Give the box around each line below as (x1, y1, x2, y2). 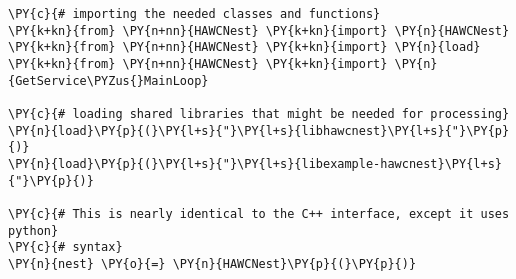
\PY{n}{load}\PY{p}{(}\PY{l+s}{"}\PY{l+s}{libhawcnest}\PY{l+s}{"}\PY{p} (8, 123, 510, 138)
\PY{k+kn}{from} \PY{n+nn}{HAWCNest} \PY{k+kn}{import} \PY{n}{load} (8, 40, 481, 55)
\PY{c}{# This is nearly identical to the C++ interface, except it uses (8, 206, 510, 221)
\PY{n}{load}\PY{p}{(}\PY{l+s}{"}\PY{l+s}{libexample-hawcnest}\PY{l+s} (8, 156, 502, 171)
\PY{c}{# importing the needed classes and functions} (8, 7, 381, 21)
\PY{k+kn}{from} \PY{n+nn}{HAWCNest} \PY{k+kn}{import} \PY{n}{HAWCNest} (8, 23, 510, 38)
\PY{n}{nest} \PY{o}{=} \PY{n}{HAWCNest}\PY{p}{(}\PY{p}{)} (8, 256, 417, 271)
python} (8, 223, 59, 238)
